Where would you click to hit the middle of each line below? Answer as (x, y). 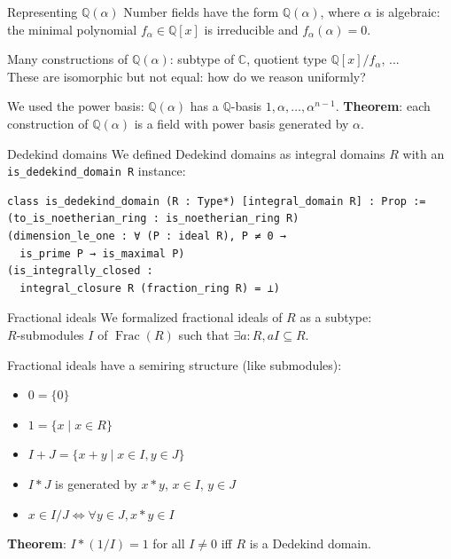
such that (204, 334)
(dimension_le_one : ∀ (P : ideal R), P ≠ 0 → (147, 236)
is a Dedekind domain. (310, 543)
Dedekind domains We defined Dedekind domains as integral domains (196, 153)
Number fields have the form (201, 12)
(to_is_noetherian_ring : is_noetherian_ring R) (153, 219)
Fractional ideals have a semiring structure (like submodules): (175, 364)
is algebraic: (408, 12)
